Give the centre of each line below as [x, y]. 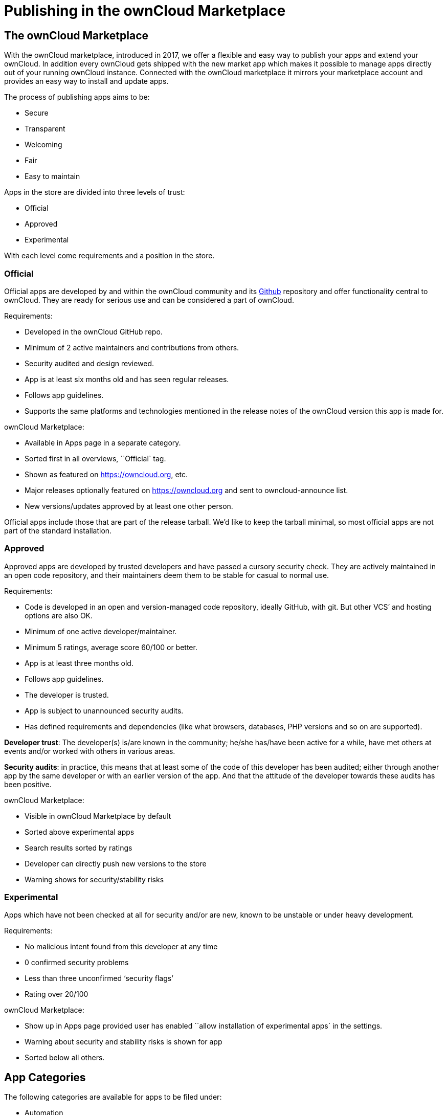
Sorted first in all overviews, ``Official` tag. [95, 458]
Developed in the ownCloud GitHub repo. [94, 331]
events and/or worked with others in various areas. [90, 751]
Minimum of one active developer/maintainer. [101, 631]
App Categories [45, 1077]
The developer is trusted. [67, 695]
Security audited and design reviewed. [90, 363]
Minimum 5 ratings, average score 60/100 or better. [111, 647]
